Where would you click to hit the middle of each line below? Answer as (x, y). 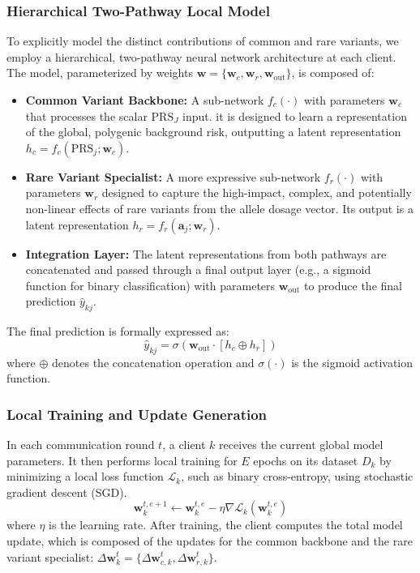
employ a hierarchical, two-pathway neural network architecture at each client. (201, 56)
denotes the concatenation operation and (153, 362)
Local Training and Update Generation (137, 414)
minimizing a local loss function (85, 476)
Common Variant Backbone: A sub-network (145, 100)
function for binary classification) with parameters (150, 285)
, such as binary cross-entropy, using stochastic (297, 476)
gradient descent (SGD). (67, 492)
